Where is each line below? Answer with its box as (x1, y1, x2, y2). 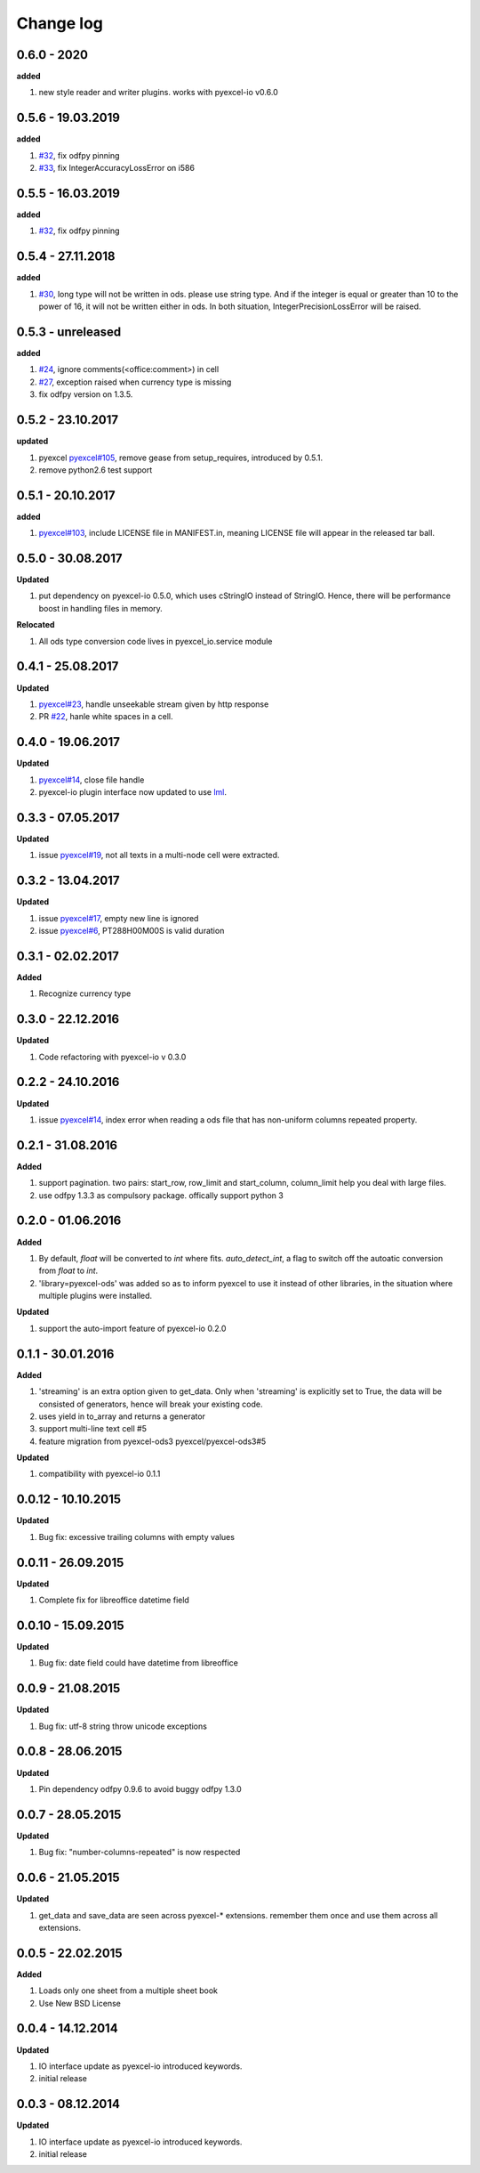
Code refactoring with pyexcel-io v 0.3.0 (38, 1051, 187, 1062)
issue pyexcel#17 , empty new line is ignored (38, 912, 199, 923)
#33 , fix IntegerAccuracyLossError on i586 (38, 163, 196, 174)
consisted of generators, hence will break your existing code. (38, 1399, 263, 1409)
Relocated (16, 620, 55, 630)
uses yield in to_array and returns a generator (38, 1411, 206, 1422)
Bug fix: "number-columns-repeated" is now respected (38, 1847, 241, 1858)
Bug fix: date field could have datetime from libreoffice (38, 1658, 239, 1668)
